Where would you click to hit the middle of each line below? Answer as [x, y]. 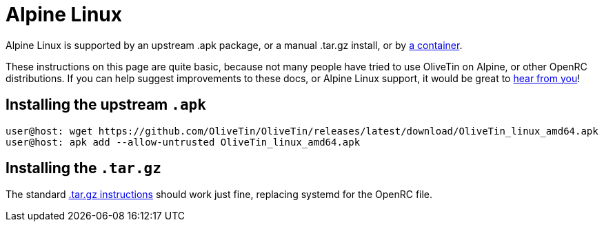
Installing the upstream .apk [106, 105]
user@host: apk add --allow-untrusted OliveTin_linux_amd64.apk [183, 142]
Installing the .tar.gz [83, 168]
